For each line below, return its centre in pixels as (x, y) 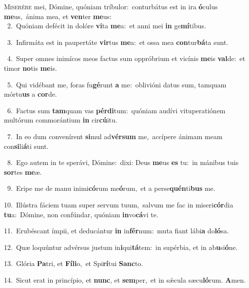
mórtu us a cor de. (30, 94)
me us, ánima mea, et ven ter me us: (58, 16)
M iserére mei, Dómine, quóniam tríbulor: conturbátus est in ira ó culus (111, 6)
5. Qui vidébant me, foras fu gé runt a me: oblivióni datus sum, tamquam (117, 84)
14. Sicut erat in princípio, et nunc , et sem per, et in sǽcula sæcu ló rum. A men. (125, 279)
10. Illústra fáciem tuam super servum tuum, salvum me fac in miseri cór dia (119, 204)
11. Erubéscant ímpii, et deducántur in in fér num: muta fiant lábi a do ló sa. (116, 231)
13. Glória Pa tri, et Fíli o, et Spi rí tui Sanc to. (74, 263)
